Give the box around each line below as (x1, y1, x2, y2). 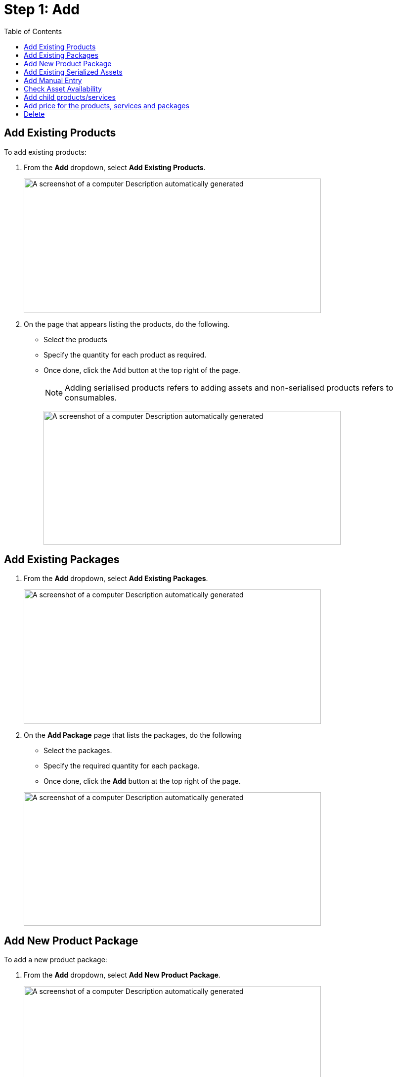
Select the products (44, 335, 107, 344)
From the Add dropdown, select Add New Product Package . (24, 971, 221, 980)
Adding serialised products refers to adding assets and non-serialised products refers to (65, 382, 394, 393)
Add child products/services (24, 92, 116, 101)
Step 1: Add (4, 1, 80, 18)
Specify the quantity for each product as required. (44, 350, 207, 359)
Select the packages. (44, 746, 112, 755)
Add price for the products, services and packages (24, 101, 189, 110)
